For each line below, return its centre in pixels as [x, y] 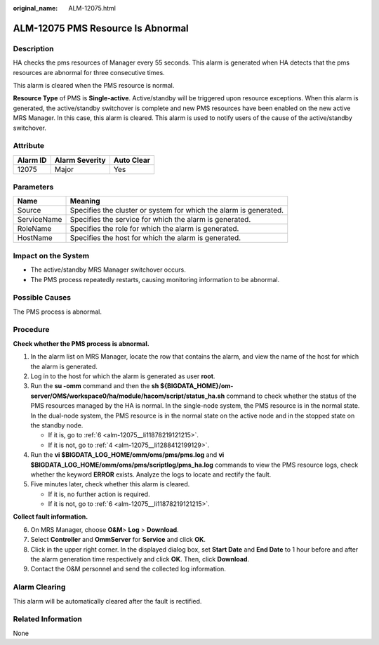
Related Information [47, 619]
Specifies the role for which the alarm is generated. [154, 229]
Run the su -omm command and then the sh [95, 386]
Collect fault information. [51, 517]
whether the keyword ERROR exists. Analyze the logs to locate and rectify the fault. [151, 474]
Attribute [29, 146]
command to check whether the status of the [292, 396]
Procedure [31, 330]
